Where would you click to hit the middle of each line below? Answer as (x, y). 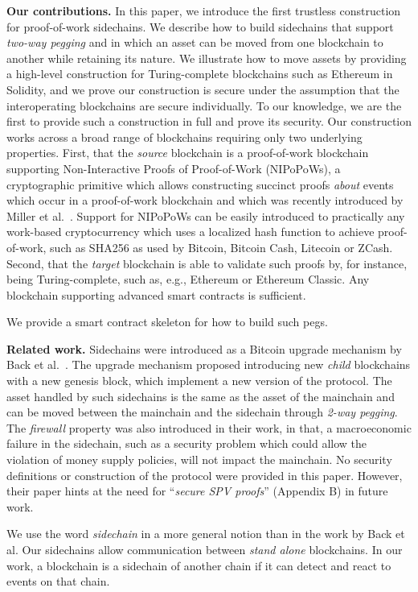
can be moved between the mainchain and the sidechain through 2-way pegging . (202, 412)
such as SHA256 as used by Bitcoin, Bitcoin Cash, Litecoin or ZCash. (221, 247)
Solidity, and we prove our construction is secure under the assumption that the (203, 89)
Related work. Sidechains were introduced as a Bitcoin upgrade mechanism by (204, 348)
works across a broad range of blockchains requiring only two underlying (184, 137)
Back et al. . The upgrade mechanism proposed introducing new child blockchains (209, 364)
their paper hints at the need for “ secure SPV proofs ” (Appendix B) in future (197, 491)
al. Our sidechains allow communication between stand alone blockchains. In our (205, 549)
